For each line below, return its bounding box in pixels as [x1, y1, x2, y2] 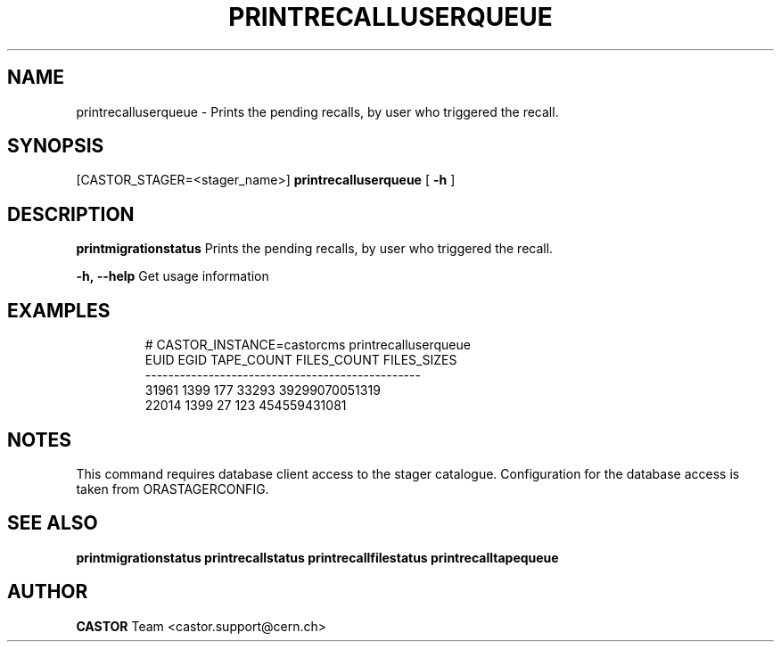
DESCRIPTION [7, 202, 135, 226]
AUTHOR [7, 580, 88, 604]
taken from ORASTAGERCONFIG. [76, 481, 269, 497]
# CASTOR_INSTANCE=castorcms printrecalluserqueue [144, 337, 471, 353]
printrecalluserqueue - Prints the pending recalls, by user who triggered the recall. [76, 103, 559, 119]
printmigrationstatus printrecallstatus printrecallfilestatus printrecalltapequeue [76, 549, 559, 565]
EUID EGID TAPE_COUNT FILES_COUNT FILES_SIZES [144, 352, 457, 368]
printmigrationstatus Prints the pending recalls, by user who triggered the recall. [76, 241, 554, 257]
